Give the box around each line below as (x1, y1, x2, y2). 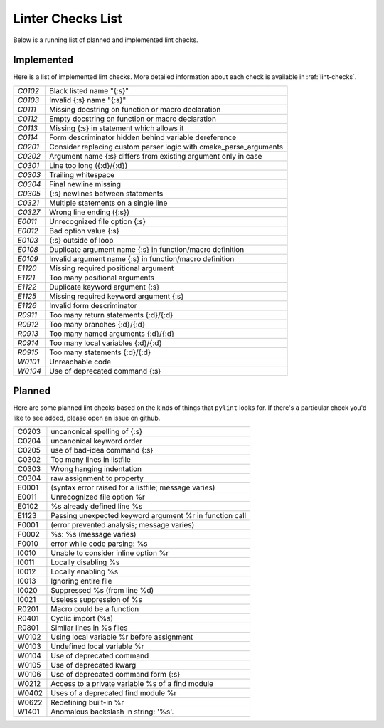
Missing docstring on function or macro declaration (49, 104, 221, 114)
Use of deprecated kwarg (50, 660, 137, 670)
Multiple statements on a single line (49, 198, 168, 208)
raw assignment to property (50, 473, 144, 483)
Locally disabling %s (50, 557, 120, 567)
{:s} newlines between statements (49, 189, 164, 199)
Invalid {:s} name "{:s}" (49, 95, 127, 105)
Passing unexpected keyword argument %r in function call (50, 511, 247, 521)
